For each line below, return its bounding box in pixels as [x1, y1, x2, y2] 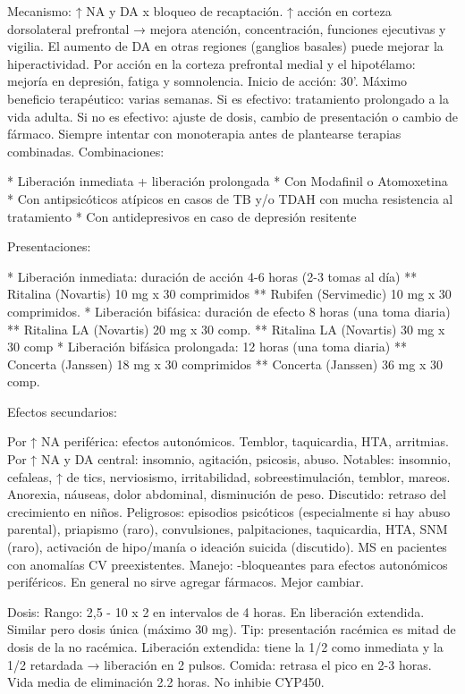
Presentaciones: [7, 237, 91, 256]
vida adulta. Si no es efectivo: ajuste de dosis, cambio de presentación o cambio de [7, 106, 458, 125]
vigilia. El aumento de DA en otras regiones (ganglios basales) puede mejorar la [7, 37, 444, 55]
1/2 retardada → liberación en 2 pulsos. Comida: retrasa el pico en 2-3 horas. [7, 655, 432, 673]
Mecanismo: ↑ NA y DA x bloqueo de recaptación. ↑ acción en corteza [7, 2, 392, 20]
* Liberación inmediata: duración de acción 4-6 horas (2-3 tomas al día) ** [7, 267, 418, 285]
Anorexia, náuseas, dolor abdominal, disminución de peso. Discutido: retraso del [7, 485, 446, 504]
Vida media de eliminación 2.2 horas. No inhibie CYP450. [7, 673, 325, 691]
